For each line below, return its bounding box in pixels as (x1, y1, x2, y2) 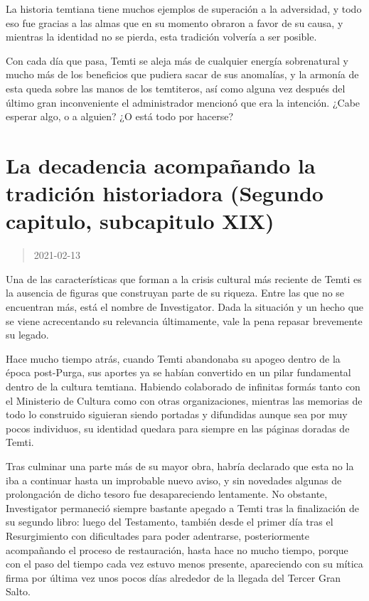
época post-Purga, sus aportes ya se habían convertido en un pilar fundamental (6, 365, 351, 380)
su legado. (6, 327, 49, 342)
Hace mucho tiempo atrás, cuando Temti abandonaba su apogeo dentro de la (6, 351, 341, 366)
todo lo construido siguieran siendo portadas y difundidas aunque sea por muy (6, 407, 348, 422)
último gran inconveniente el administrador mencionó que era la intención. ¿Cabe (6, 95, 360, 110)
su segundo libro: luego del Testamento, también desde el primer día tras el (6, 514, 333, 529)
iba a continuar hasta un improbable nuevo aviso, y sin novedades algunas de (6, 472, 342, 487)
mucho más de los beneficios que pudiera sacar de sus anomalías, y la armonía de (6, 67, 359, 82)
